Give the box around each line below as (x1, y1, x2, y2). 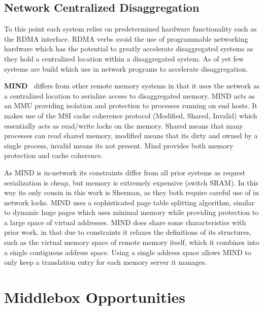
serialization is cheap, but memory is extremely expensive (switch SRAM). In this (4, 177, 258, 188)
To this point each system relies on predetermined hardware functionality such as (4, 23, 257, 34)
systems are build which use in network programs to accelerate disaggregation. (4, 63, 248, 74)
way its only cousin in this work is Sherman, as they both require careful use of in (4, 187, 259, 198)
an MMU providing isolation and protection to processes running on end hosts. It (4, 100, 257, 111)
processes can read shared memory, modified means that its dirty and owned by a (4, 130, 258, 141)
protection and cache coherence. (4, 150, 103, 161)
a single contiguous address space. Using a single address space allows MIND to (4, 246, 251, 257)
